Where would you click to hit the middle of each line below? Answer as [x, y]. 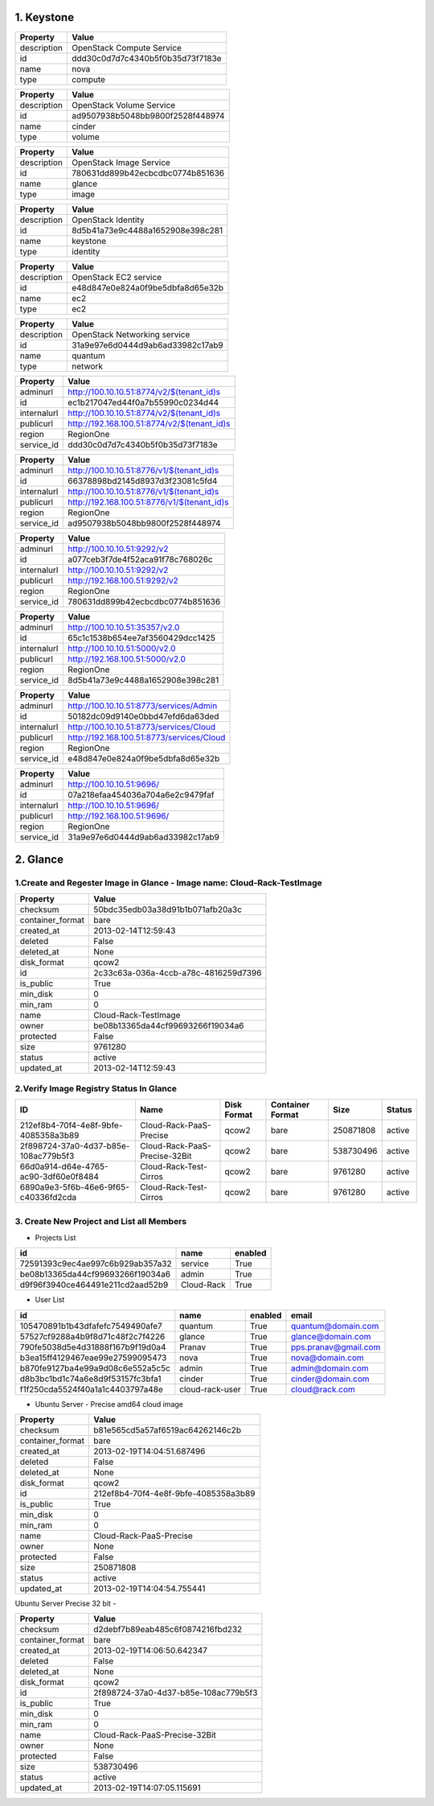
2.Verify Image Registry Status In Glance [96, 1088]
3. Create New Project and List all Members [101, 1222]
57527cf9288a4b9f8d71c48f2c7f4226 [92, 1336]
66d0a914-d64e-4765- [64, 1167]
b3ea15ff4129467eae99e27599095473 [93, 1358]
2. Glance [39, 859]
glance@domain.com [331, 1336]
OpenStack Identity [108, 220]
